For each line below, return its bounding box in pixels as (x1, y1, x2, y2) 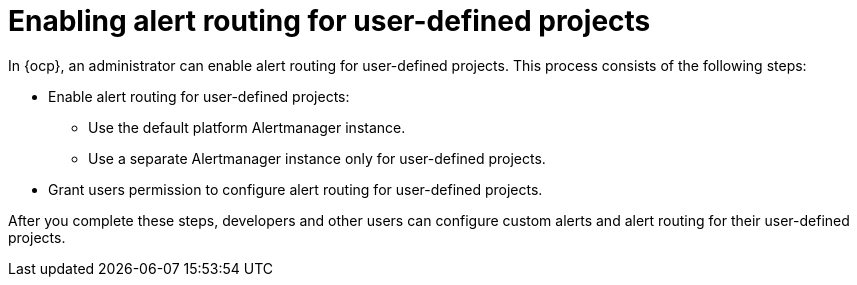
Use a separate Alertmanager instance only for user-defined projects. (88, 149, 546, 167)
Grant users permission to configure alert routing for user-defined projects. (48, 180, 543, 198)
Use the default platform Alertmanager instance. (88, 118, 406, 136)
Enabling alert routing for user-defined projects (8, 4, 651, 38)
